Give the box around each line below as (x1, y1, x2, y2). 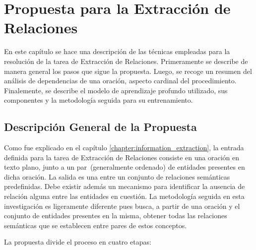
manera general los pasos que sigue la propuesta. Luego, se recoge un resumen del (4, 65, 252, 76)
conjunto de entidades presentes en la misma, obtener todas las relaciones (4, 210, 227, 221)
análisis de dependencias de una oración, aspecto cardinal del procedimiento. (4, 75, 237, 86)
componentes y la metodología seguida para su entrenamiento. (4, 95, 193, 105)
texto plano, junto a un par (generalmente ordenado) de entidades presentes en (4, 162, 245, 172)
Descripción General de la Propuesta (4, 119, 197, 134)
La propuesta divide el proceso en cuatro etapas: (4, 237, 151, 247)
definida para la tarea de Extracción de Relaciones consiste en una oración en (4, 152, 240, 162)
